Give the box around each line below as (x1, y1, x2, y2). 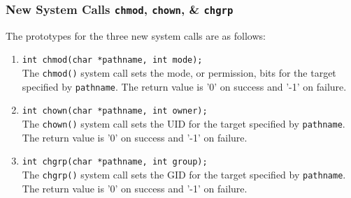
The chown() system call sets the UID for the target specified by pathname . (22, 116, 345, 130)
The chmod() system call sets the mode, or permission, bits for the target (22, 66, 336, 80)
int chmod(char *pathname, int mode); (22, 55, 203, 66)
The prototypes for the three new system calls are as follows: (6, 28, 266, 43)
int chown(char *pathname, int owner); (22, 106, 208, 116)
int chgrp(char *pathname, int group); (22, 157, 208, 167)
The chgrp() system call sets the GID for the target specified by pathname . (22, 167, 346, 181)
